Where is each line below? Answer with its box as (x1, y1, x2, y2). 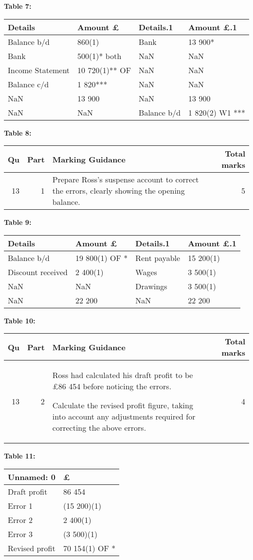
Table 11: (4, 451, 36, 461)
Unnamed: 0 (8, 471, 55, 482)
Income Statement (8, 64, 70, 76)
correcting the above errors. (52, 422, 146, 434)
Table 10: (4, 315, 36, 325)
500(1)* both (77, 50, 122, 61)
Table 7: (4, 1, 32, 11)
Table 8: (4, 127, 32, 138)
